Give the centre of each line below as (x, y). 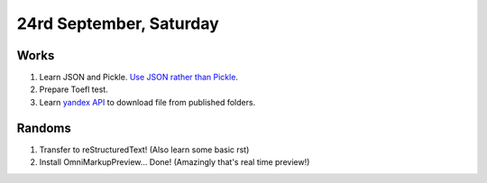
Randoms (44, 128)
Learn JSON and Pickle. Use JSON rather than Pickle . (139, 78)
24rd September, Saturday (118, 23)
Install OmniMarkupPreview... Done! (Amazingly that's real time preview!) (175, 162)
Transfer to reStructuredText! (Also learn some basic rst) (144, 150)
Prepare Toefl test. (74, 89)
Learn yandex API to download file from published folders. (147, 102)
